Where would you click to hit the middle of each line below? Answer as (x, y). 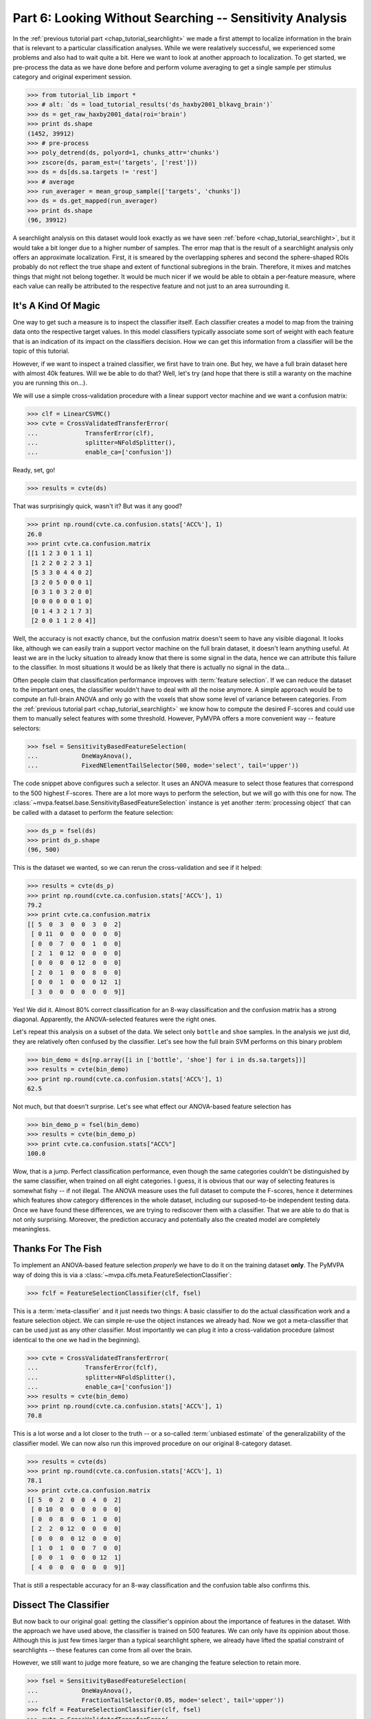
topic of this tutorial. (41, 351)
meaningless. (32, 1229)
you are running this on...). (50, 383)
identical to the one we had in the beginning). (77, 1339)
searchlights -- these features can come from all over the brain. (102, 1650)
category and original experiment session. (72, 77)
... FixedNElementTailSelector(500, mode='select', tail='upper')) (163, 766)
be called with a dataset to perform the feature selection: (93, 812)
